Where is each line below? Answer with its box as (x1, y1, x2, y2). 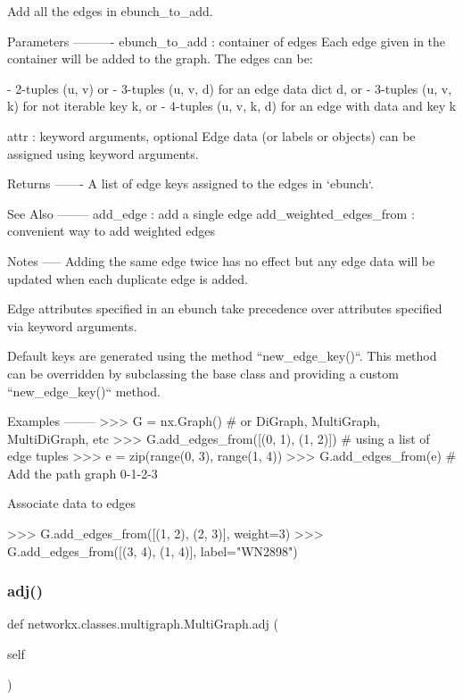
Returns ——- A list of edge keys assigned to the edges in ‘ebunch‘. (7, 174, 374, 193)
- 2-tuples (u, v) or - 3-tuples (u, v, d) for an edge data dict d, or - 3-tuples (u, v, (7, 79, 452, 97)
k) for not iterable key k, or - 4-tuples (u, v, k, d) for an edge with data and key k (7, 96, 457, 115)
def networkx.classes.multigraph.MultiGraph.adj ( (7, 614, 278, 633)
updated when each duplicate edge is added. (7, 269, 248, 287)
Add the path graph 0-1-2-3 (7, 463, 158, 482)
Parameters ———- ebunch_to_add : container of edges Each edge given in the (7, 31, 446, 50)
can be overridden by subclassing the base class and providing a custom (7, 363, 399, 382)
